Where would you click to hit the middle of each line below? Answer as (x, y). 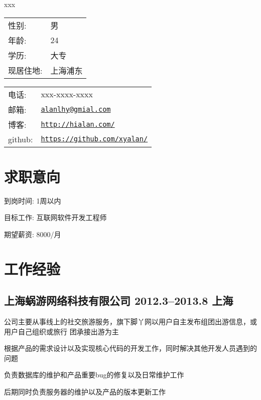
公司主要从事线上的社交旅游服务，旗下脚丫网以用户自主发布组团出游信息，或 (130, 322)
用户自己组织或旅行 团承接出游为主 (61, 331)
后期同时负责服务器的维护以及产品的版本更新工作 (85, 392)
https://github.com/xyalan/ (94, 139)
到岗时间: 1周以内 (33, 200)
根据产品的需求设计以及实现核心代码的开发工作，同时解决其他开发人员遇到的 (130, 348)
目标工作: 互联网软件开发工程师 (55, 217)
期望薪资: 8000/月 (33, 234)
